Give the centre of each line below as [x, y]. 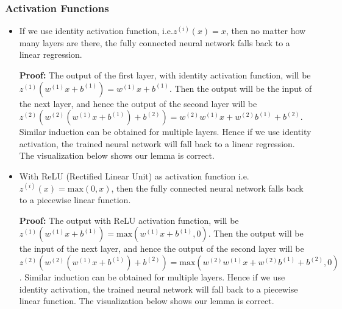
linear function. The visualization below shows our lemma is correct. [147, 301]
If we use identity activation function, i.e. [96, 31]
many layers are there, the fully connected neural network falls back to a [155, 42]
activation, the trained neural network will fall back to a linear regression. [157, 143]
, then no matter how [266, 31]
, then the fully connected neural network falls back [207, 188]
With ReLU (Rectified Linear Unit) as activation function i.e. [134, 175]
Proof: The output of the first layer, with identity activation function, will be [165, 75]
